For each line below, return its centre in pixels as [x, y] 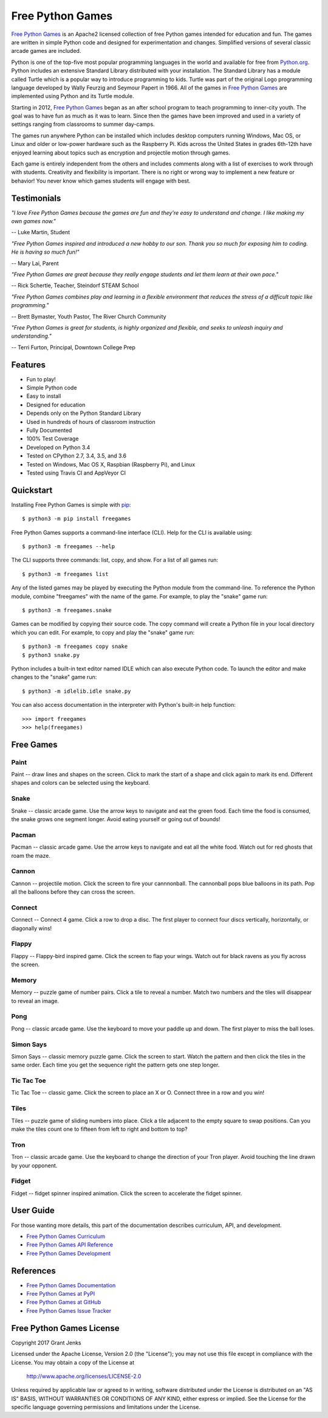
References [33, 1270]
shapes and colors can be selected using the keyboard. [80, 783]
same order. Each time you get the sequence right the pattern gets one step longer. [115, 1065]
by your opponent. [34, 1166]
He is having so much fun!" [45, 252]
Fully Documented [49, 430]
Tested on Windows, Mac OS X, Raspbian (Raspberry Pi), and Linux [111, 464]
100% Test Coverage [53, 439]
